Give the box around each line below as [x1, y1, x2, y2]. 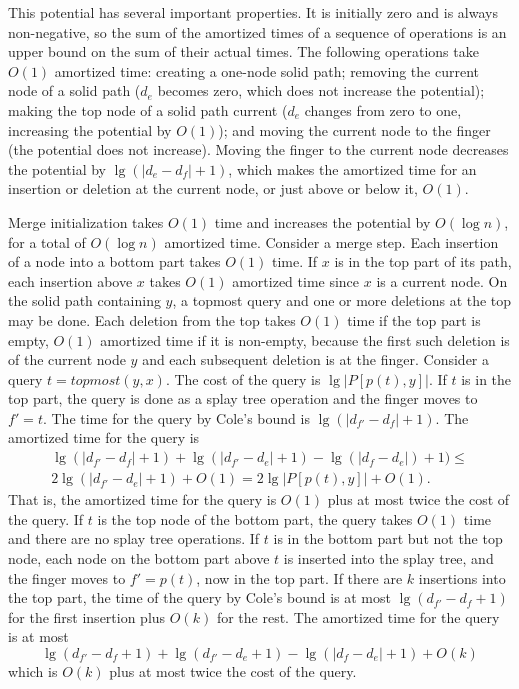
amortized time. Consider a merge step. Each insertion [164, 231, 499, 252]
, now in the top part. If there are [196, 567, 403, 588]
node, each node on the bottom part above [8, 547, 270, 568]
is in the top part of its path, [334, 251, 512, 272]
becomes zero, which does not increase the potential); [157, 80, 485, 101]
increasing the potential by [8, 119, 172, 140]
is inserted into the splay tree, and [283, 547, 494, 568]
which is [8, 660, 58, 681]
